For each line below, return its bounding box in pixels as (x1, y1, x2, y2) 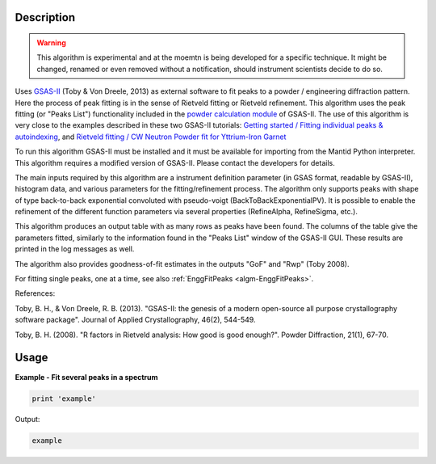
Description (15, 11, 76, 24)
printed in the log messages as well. (15, 244, 135, 254)
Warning (36, 38, 66, 48)
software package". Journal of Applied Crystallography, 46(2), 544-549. (15, 315, 256, 325)
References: (15, 289, 56, 298)
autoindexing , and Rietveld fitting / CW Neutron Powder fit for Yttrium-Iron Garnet (15, 132, 287, 141)
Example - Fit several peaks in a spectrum (15, 372, 158, 382)
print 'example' (31, 394, 97, 403)
